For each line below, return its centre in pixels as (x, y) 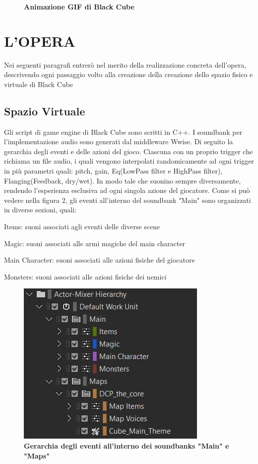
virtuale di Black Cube (39, 84)
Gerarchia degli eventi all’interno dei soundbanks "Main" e (127, 446)
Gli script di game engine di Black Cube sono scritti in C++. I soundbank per (123, 132)
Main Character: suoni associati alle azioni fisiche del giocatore (99, 260)
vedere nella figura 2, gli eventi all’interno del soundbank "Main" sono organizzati (128, 200)
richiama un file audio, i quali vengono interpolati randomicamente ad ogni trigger (129, 161)
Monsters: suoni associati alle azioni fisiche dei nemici (85, 276)
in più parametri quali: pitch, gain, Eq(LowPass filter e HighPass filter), (113, 171)
